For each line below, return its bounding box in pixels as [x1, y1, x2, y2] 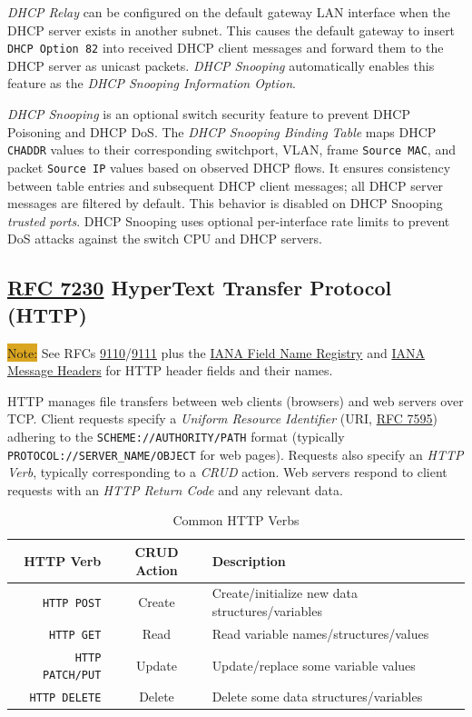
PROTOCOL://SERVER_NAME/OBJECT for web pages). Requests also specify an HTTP [7, 444, 464, 463]
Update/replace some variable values [211, 655, 416, 674]
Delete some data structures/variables [211, 687, 423, 706]
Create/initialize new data [211, 583, 358, 602]
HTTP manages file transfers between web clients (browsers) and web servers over [7, 391, 464, 410]
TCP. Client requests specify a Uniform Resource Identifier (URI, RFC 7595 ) [7, 409, 438, 428]
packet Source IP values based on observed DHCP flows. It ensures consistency [7, 157, 451, 176]
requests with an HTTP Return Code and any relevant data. [7, 480, 343, 499]
